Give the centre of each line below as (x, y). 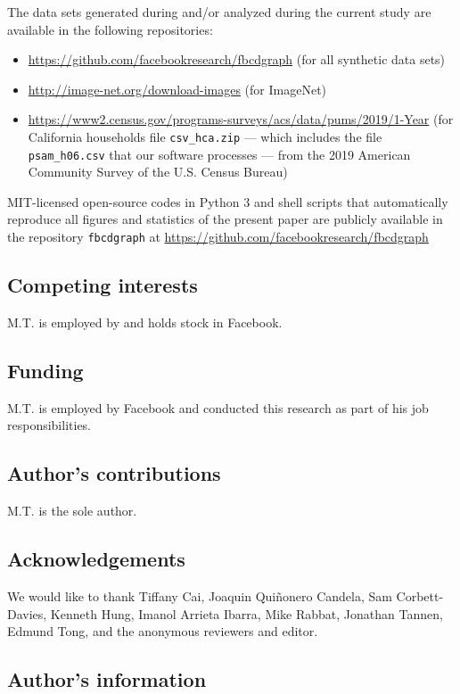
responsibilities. (49, 425)
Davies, (27, 613)
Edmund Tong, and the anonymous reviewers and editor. (163, 631)
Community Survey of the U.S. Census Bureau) (158, 172)
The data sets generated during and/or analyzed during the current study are (219, 12)
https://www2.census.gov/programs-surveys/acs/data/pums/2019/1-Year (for (241, 119)
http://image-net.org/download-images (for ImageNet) (177, 89)
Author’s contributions (114, 473)
